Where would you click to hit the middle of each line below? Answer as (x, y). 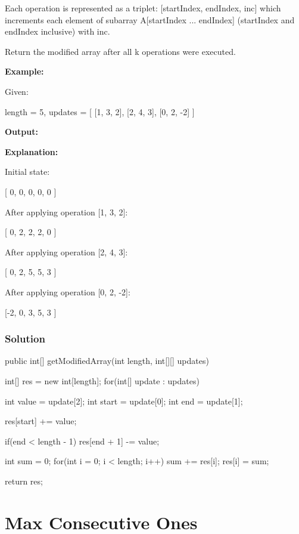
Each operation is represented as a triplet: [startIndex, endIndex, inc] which (143, 8)
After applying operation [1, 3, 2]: (66, 212)
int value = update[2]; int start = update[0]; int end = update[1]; (124, 401)
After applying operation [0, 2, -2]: (68, 291)
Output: (21, 132)
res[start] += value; (41, 421)
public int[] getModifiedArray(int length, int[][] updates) (107, 361)
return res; (24, 481)
